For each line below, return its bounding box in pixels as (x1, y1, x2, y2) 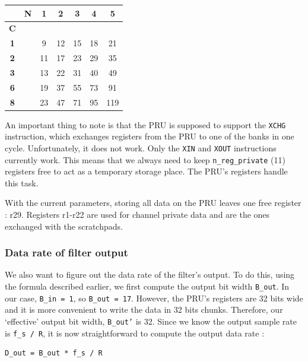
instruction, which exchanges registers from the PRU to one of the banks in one (5, 130, 294, 142)
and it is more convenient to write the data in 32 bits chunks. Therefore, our (5, 303, 283, 316)
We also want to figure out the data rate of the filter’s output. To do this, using (5, 268, 295, 281)
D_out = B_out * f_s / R (5, 349, 103, 358)
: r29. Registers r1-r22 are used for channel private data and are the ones (5, 208, 270, 220)
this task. (5, 176, 39, 189)
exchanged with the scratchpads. (5, 220, 123, 232)
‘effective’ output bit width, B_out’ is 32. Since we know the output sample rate (5, 315, 297, 327)
